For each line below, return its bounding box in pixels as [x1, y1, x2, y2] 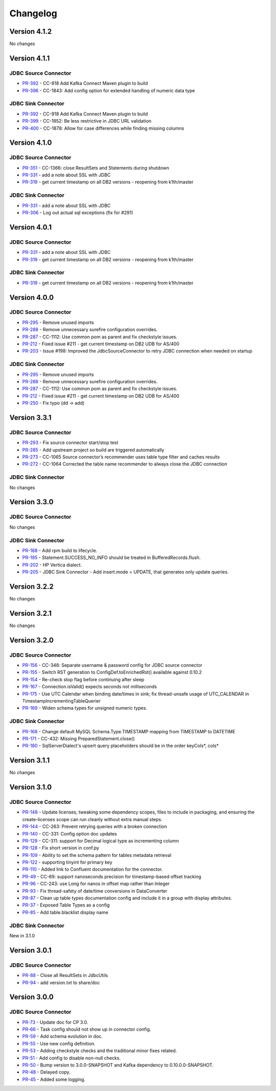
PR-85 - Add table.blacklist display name [22, 909, 108, 915]
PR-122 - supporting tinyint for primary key [22, 859, 112, 866]
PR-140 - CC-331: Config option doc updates [22, 830, 117, 837]
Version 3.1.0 [9, 783, 52, 792]
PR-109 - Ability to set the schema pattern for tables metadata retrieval [22, 852, 171, 858]
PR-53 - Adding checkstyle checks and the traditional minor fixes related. [22, 1048, 177, 1054]
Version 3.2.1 [9, 609, 52, 618]
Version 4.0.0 [9, 293, 54, 301]
